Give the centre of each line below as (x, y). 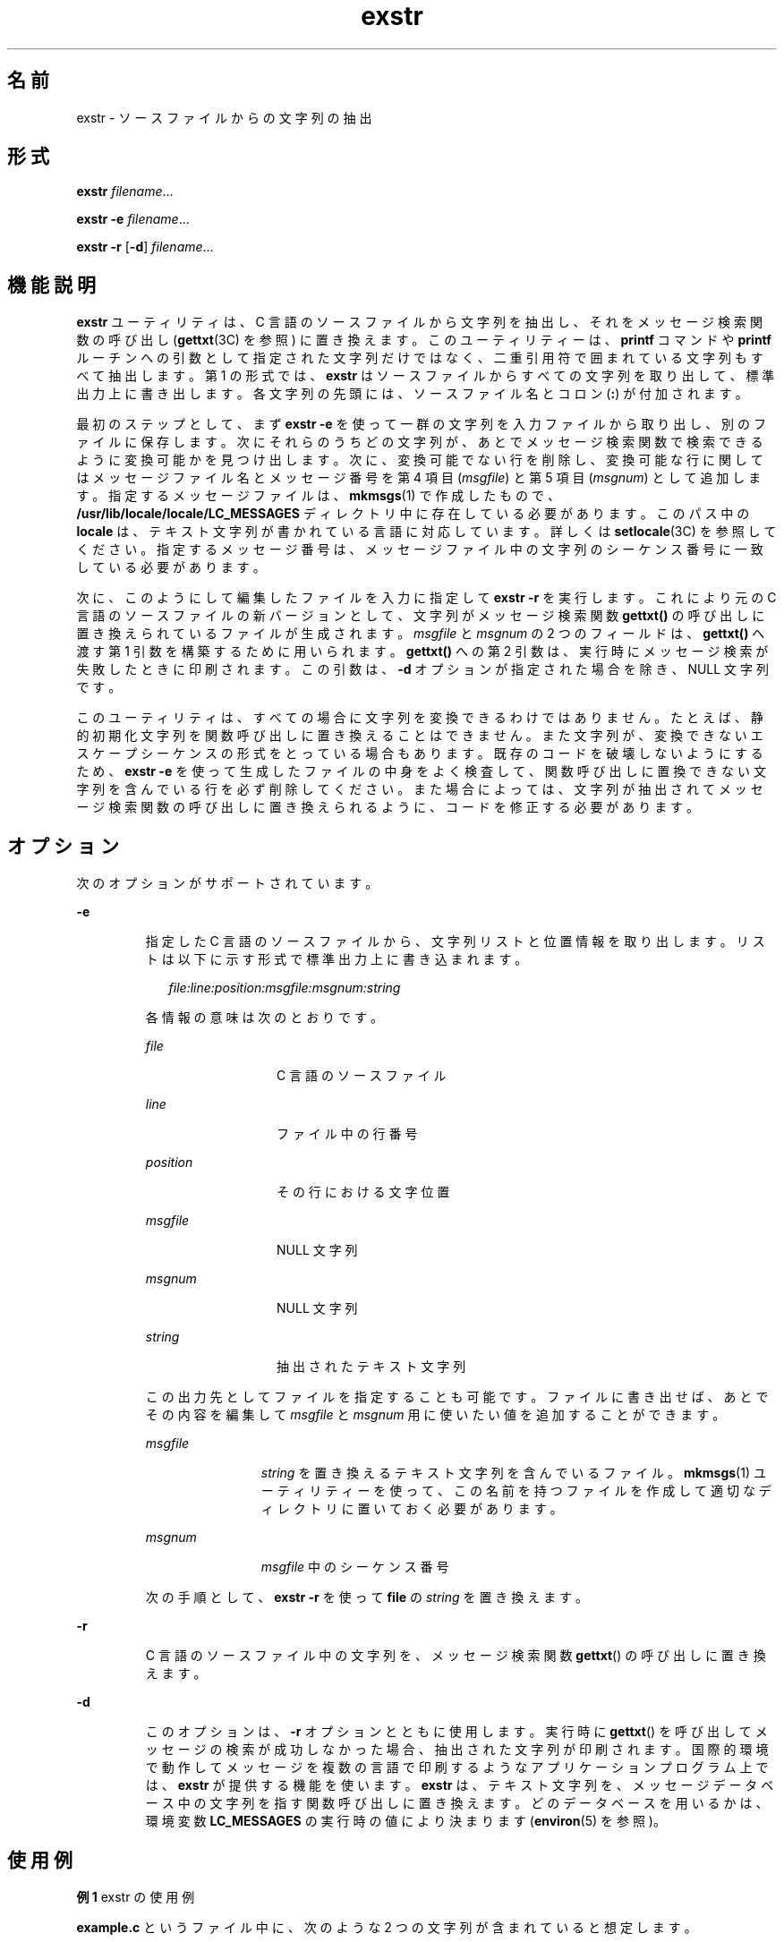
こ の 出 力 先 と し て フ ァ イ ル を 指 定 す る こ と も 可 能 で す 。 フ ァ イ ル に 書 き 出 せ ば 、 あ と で (457, 1397)
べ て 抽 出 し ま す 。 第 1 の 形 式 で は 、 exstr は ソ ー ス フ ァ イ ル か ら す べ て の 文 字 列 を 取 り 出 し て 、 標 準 (426, 376)
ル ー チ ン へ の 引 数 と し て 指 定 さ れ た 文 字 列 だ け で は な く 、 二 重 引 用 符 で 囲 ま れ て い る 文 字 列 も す (420, 358)
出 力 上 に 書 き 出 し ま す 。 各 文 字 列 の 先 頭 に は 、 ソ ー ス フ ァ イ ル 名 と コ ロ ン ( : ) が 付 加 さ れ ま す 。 (412, 394)
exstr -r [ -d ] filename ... (145, 247)
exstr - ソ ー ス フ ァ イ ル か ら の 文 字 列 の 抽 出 (224, 117)
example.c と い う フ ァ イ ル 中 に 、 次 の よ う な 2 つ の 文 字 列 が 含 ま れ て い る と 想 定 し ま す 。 (387, 1927)
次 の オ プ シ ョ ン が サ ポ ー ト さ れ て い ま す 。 (227, 883)
